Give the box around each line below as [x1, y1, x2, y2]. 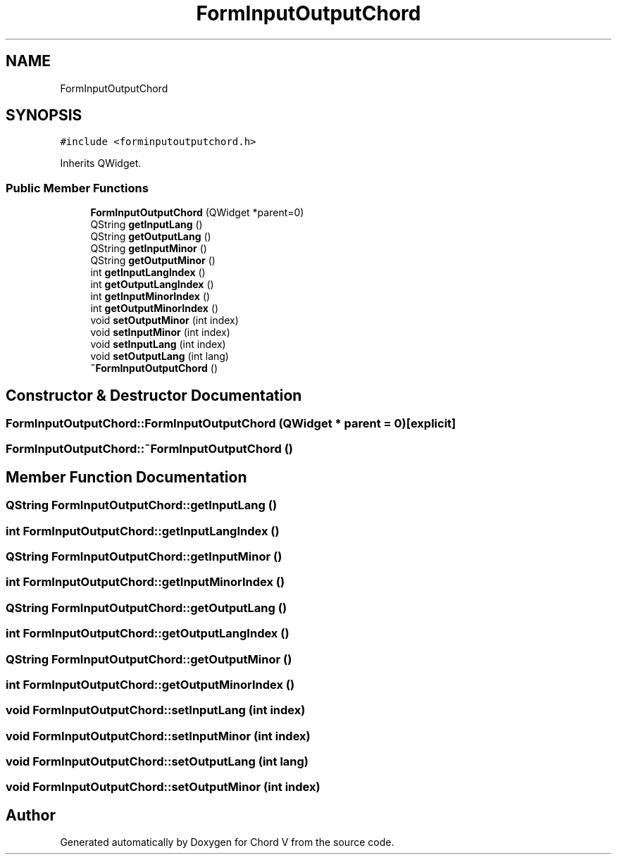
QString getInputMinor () [90, 242, 207, 255]
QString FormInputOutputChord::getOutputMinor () [6, 652, 292, 666]
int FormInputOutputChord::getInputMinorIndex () [6, 575, 285, 590]
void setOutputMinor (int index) [90, 314, 239, 327]
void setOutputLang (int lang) [90, 350, 229, 363]
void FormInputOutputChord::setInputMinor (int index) [6, 728, 311, 743]
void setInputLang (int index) [90, 338, 226, 351]
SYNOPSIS [6, 106, 82, 125]
